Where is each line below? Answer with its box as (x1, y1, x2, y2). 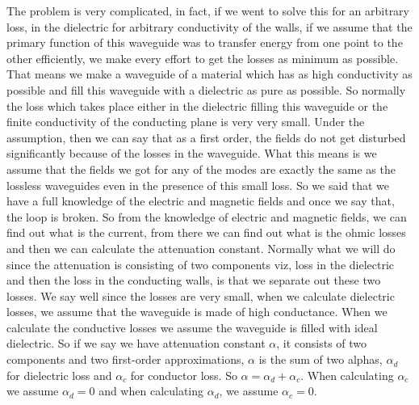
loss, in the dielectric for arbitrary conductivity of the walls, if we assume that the (6, 18, 413, 35)
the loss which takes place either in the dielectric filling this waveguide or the (6, 97, 388, 114)
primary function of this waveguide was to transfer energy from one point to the (6, 34, 403, 51)
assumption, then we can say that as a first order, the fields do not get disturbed (6, 129, 406, 146)
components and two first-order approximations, (6, 351, 245, 368)
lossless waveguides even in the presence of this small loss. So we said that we (6, 176, 390, 193)
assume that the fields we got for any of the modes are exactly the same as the (6, 160, 396, 177)
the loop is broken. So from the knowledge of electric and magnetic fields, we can (6, 208, 407, 225)
